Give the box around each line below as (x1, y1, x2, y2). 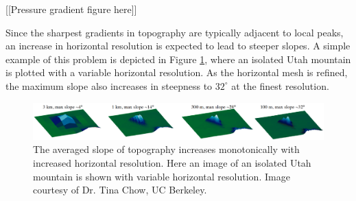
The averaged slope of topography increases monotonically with (33, 142, 300, 156)
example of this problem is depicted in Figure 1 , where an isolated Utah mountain (5, 51, 351, 66)
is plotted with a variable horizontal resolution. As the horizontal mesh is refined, (5, 65, 348, 80)
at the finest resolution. (231, 78, 329, 93)
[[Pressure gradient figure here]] (5, 2, 137, 16)
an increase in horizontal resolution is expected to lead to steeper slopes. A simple (5, 38, 351, 53)
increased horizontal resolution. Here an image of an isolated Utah (33, 156, 311, 170)
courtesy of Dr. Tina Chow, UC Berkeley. (33, 182, 207, 197)
